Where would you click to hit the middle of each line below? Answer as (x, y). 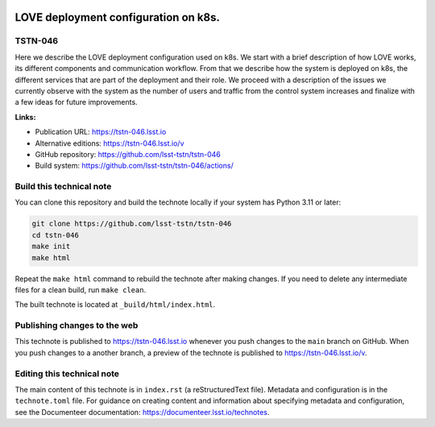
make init (51, 247)
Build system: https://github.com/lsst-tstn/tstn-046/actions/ (134, 166)
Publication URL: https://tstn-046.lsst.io (101, 132)
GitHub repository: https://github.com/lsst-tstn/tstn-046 (128, 154)
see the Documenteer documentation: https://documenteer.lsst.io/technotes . (142, 412)
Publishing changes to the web (77, 325)
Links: (25, 117)
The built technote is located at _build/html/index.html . (115, 305)
